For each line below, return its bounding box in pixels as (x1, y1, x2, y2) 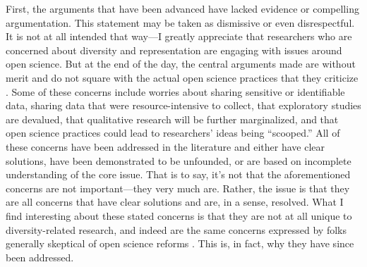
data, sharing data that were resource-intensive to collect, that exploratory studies (6, 98, 361, 113)
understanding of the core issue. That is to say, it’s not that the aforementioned (6, 167, 351, 182)
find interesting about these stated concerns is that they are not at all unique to (6, 208, 352, 223)
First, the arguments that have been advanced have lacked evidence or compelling (6, 1, 359, 15)
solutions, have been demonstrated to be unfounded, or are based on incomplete (6, 153, 351, 168)
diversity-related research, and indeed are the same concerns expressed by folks (6, 222, 347, 237)
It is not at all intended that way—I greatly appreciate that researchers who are (6, 29, 352, 44)
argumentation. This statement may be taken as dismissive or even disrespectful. (6, 15, 355, 30)
